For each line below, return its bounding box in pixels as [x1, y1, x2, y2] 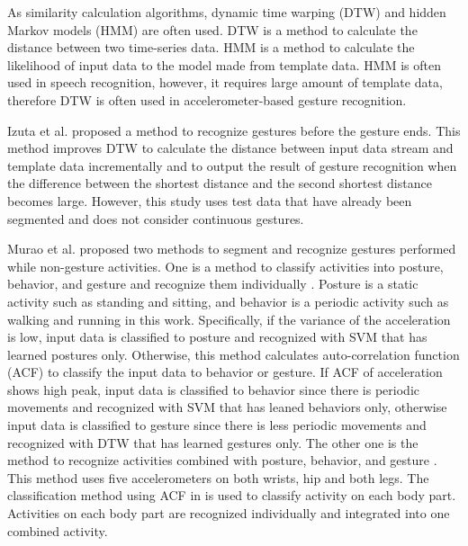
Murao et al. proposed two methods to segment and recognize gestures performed [7, 239, 456, 258]
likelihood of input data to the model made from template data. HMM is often [7, 55, 441, 74]
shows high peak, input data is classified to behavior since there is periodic [7, 380, 419, 398]
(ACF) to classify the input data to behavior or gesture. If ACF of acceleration [7, 363, 443, 381]
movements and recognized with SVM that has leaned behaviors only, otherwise [7, 398, 447, 416]
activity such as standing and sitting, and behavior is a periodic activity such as [7, 291, 449, 310]
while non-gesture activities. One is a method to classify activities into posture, [7, 256, 444, 275]
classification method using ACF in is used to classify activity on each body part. [7, 486, 456, 505]
